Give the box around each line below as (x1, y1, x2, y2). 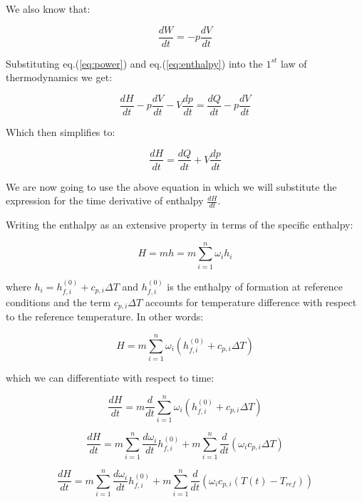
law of (280, 56, 307, 70)
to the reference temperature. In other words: (6, 309, 204, 324)
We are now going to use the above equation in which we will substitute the (6, 179, 337, 194)
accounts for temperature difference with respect (145, 294, 357, 309)
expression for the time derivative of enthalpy (6, 193, 204, 208)
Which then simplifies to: (6, 124, 115, 139)
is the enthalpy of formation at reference (167, 278, 343, 293)
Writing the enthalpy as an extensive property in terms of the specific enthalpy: (6, 216, 353, 231)
